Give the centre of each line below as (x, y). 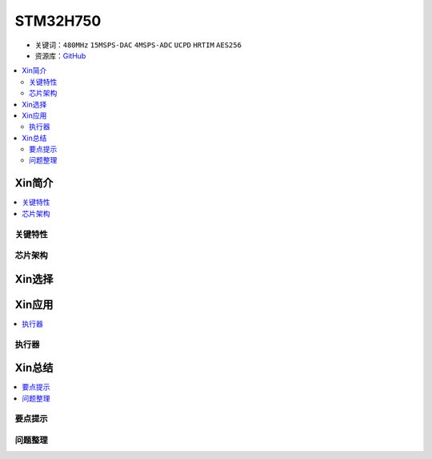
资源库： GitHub (60, 55)
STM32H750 (58, 21)
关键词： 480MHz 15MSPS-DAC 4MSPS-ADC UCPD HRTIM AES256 (138, 45)
